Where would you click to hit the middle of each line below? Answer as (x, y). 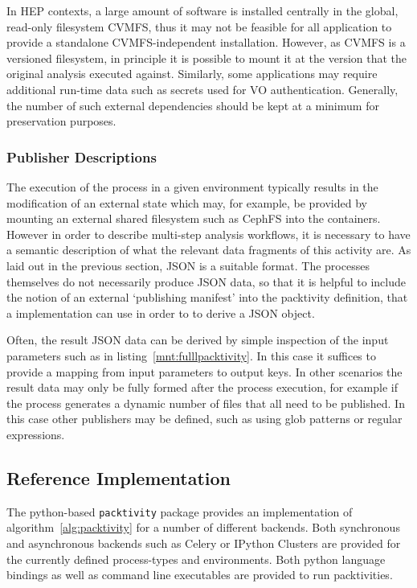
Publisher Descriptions (82, 156)
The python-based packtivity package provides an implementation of (180, 511)
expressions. (36, 434)
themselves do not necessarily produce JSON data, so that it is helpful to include (206, 281)
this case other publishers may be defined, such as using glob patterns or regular (204, 419)
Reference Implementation (119, 477)
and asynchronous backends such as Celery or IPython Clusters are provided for (204, 543)
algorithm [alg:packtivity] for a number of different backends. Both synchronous (203, 527)
